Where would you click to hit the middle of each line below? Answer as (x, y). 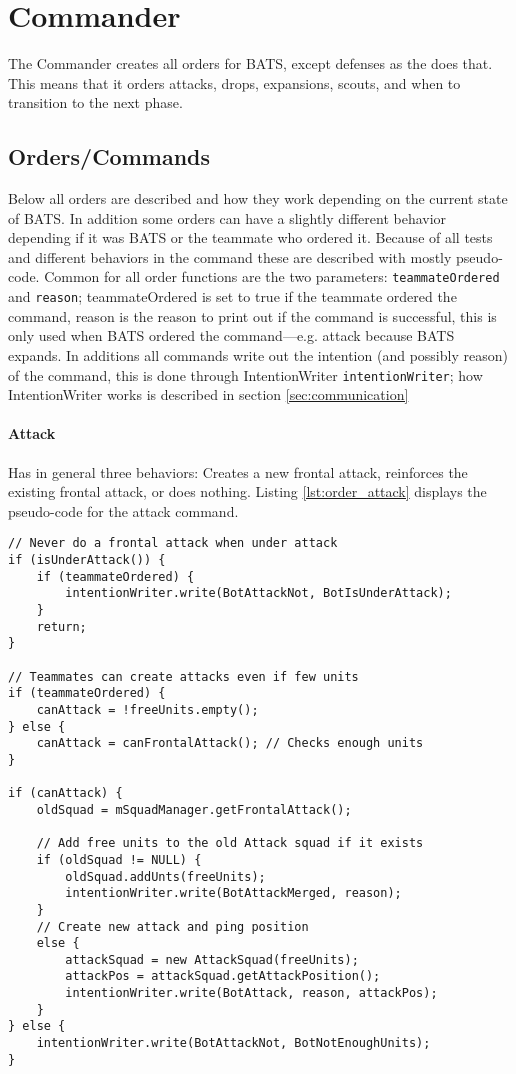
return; (61, 626)
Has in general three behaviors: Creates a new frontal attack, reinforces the (238, 471)
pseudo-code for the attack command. (123, 510)
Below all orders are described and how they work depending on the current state (258, 198)
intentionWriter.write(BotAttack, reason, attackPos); (251, 993)
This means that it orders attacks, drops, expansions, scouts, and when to (234, 82)
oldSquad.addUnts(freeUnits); (165, 876)
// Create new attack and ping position (172, 926)
